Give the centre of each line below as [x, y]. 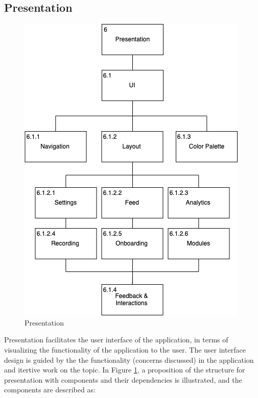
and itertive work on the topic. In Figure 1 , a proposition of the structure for [125, 370]
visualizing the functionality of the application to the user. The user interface [125, 349]
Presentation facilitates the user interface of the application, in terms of [116, 340]
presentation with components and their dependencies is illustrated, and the [123, 379]
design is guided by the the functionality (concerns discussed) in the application [129, 359]
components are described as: [50, 390]
